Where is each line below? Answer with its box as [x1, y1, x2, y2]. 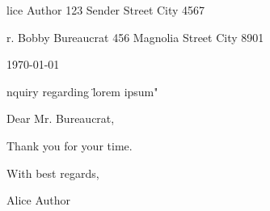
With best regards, [6, 164, 99, 181]
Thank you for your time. [6, 137, 133, 154]
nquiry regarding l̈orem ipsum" [6, 82, 158, 99]
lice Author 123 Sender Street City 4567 [6, 2, 205, 18]
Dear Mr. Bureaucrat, [6, 110, 115, 127]
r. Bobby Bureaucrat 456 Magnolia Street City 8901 [6, 28, 264, 45]
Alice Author [6, 192, 70, 209]
